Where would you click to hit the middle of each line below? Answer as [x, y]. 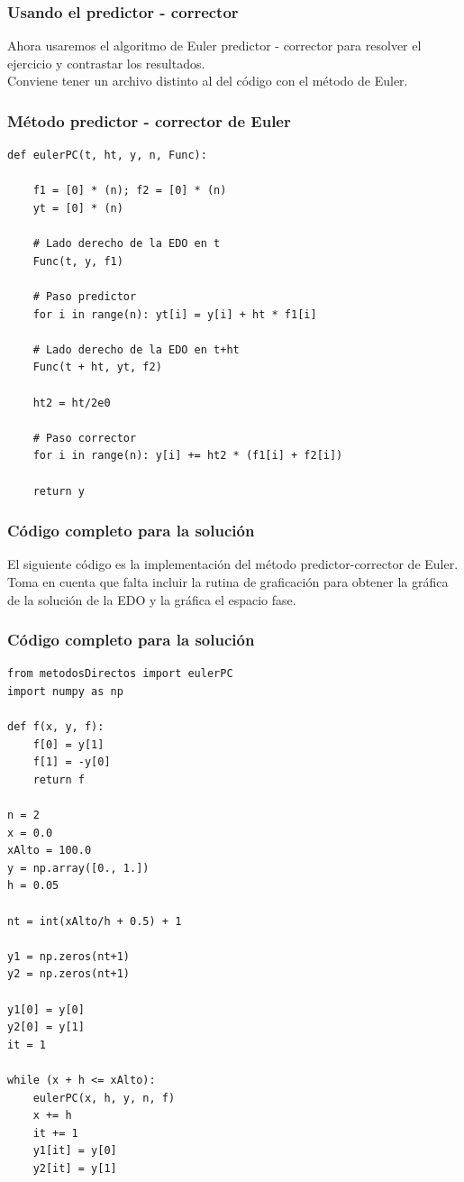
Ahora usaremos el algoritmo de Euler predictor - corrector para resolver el [214, 46]
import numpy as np [65, 691]
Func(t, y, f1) [78, 261]
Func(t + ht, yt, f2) [97, 367]
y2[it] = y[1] [75, 1168]
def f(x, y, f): [56, 727]
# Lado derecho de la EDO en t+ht [136, 349]
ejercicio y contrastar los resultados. [106, 63]
